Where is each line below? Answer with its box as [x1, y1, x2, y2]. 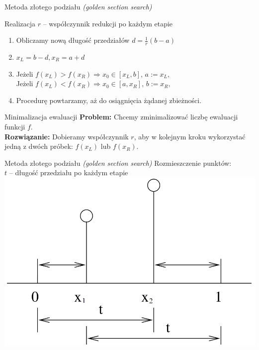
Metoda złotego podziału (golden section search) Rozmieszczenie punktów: [4, 157, 232, 168]
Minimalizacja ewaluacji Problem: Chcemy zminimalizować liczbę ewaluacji [4, 112, 238, 122]
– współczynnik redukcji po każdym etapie [43, 18, 173, 28]
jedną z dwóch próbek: [4, 141, 73, 151]
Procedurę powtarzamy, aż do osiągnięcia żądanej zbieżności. [16, 95, 202, 105]
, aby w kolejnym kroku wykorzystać [134, 131, 246, 141]
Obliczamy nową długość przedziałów [16, 35, 130, 45]
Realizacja [4, 18, 36, 28]
